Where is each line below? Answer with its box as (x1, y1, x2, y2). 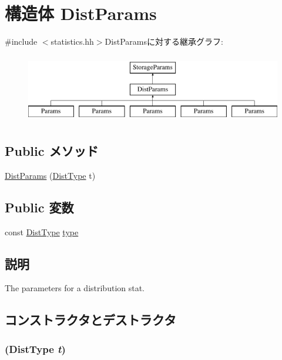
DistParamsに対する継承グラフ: (105, 35, 223, 48)
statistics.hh (51, 35, 94, 48)
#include (5, 35, 38, 48)
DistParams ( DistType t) (5, 169, 96, 181)
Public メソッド (5, 142, 99, 160)
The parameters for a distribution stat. (5, 282, 145, 294)
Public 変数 (5, 198, 74, 216)
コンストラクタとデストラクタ (5, 311, 176, 329)
